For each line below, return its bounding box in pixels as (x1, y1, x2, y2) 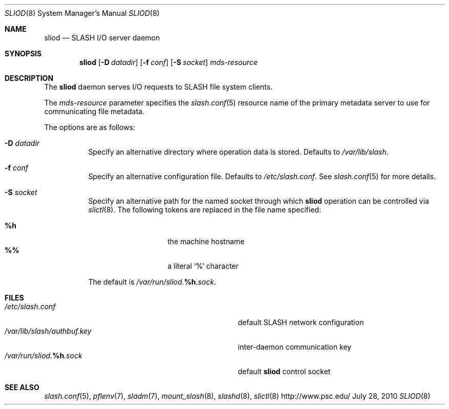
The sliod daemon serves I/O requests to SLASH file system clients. (44, 82, 273, 91)
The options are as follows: (44, 123, 135, 132)
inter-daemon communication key (238, 342, 352, 351)
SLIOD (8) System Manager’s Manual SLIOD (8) (5, 9, 160, 17)
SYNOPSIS (5, 49, 42, 58)
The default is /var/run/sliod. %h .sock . (88, 277, 217, 286)
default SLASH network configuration (238, 318, 364, 327)
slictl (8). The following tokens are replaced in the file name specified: (88, 205, 322, 214)
